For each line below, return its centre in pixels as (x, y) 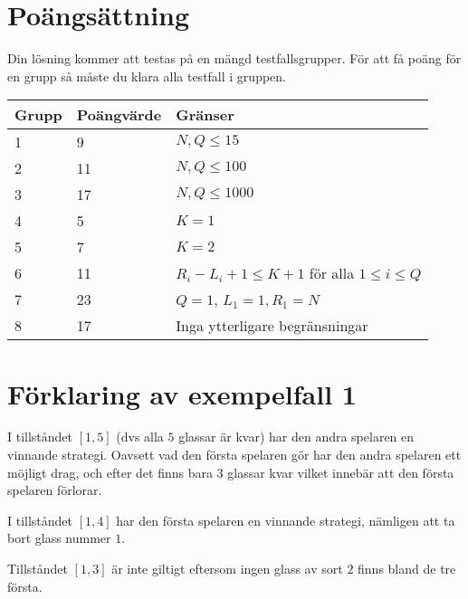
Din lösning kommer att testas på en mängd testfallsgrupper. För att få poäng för (234, 58)
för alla (332, 273)
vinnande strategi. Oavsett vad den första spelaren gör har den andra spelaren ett (234, 455)
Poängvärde (119, 115)
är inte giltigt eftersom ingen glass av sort (227, 568)
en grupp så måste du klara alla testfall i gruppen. (147, 76)
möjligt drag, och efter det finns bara (110, 472)
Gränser (205, 115)
